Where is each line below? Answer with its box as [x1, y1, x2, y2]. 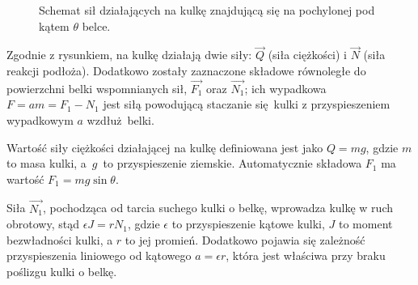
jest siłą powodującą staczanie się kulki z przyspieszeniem [103, 96, 391, 113]
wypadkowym [6, 112, 74, 128]
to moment [339, 215, 393, 232]
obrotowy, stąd [6, 215, 79, 232]
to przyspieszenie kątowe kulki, [171, 215, 325, 232]
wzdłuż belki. [87, 112, 154, 128]
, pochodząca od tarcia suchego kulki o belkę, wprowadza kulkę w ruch [42, 199, 394, 216]
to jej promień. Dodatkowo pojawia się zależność [125, 231, 365, 248]
